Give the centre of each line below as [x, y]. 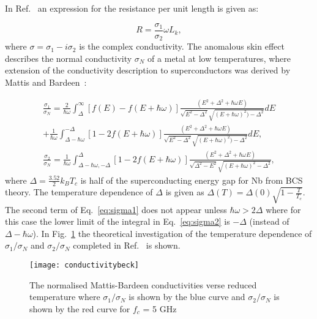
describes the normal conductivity [69, 58]
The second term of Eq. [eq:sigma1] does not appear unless [116, 209]
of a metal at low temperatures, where [219, 58]
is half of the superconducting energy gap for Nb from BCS [192, 180]
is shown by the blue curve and [187, 297]
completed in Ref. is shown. [127, 245]
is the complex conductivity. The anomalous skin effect [182, 46]
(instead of [269, 221]
